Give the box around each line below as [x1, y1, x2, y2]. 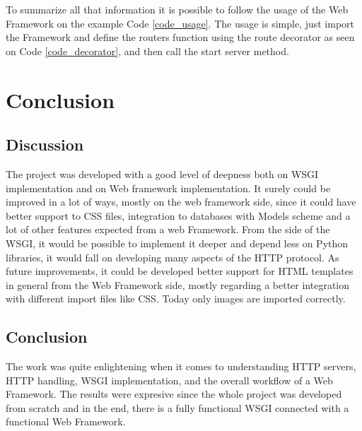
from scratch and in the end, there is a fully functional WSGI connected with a [6, 400, 349, 415]
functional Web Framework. [6, 414, 126, 429]
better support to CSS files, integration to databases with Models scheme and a [6, 208, 351, 223]
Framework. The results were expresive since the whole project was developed [6, 386, 342, 401]
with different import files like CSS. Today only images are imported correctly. [6, 291, 346, 306]
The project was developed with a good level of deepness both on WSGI [6, 166, 319, 181]
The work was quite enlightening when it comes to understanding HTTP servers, [6, 359, 356, 374]
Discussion [6, 134, 84, 155]
